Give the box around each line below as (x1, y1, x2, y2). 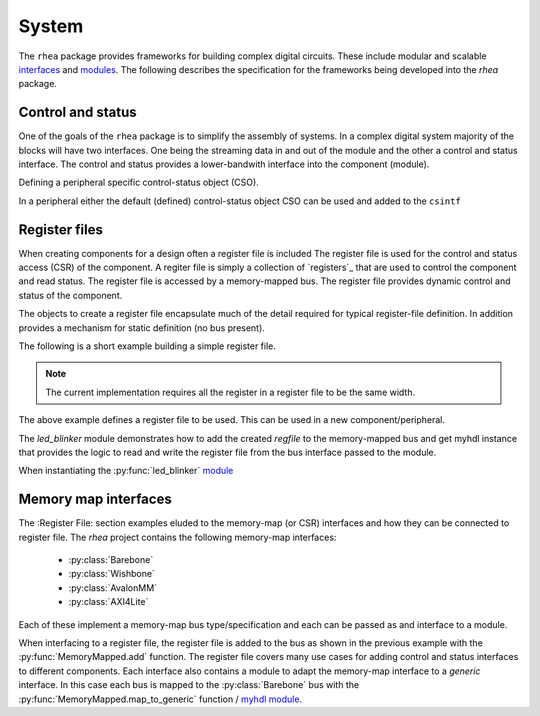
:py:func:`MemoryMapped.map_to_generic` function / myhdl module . (18, 693, 303, 705)
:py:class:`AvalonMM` (68, 581, 158, 594)
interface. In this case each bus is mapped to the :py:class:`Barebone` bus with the (18, 679, 360, 691)
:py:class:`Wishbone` (68, 568, 155, 580)
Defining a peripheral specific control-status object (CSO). (18, 176, 259, 189)
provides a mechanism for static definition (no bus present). (18, 321, 265, 334)
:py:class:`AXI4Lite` (68, 596, 149, 608)
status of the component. (18, 289, 123, 301)
